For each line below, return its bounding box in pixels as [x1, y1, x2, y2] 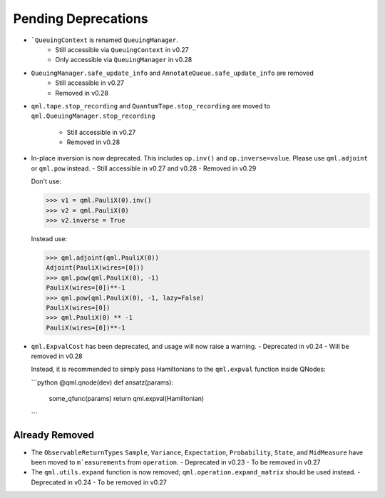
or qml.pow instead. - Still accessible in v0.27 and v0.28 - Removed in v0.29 [31, 164, 257, 173]
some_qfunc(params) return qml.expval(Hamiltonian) [48, 395, 205, 403]
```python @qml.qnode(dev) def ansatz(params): [31, 378, 174, 387]
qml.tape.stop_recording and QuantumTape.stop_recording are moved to [31, 101, 271, 110]
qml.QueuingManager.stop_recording [31, 112, 156, 121]
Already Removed [13, 429, 95, 442]
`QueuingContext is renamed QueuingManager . [31, 36, 178, 44]
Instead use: [31, 234, 68, 243]
